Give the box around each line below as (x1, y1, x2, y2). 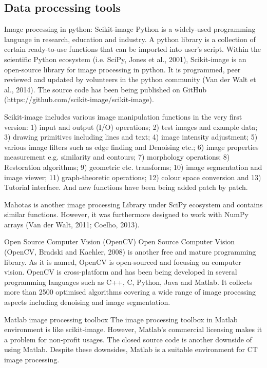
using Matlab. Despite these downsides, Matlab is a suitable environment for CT (4, 344, 258, 355)
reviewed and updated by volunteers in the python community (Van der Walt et (4, 74, 256, 85)
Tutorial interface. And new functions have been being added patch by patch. (4, 182, 248, 192)
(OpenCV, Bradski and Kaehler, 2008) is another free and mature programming (4, 246, 256, 257)
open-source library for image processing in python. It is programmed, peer (4, 64, 241, 74)
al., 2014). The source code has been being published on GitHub (4, 84, 206, 94)
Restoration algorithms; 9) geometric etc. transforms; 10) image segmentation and (4, 161, 262, 172)
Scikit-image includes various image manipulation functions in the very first (4, 111, 242, 122)
